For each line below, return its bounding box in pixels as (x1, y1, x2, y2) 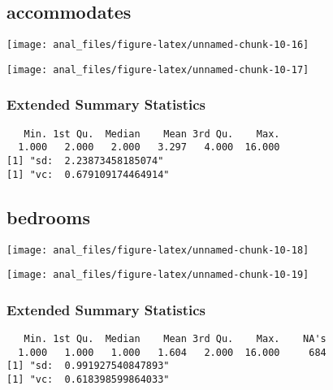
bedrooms (6, 204, 91, 229)
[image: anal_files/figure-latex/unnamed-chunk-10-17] (6, 63, 309, 76)
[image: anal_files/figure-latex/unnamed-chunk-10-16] (6, 39, 309, 51)
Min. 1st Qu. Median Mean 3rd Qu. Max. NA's (24, 333, 327, 345)
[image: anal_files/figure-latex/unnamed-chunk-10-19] (6, 269, 309, 281)
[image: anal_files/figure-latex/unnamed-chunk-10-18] (6, 244, 309, 256)
